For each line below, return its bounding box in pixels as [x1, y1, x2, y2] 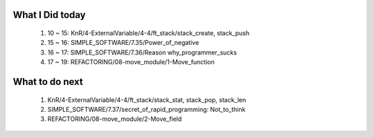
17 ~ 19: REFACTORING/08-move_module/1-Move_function [47, 58, 215, 66]
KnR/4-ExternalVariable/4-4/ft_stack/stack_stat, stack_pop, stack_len [47, 95, 247, 103]
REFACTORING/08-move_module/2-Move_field [47, 115, 182, 124]
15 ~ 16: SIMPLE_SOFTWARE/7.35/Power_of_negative [47, 39, 199, 47]
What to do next [12, 76, 83, 88]
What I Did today [12, 9, 86, 21]
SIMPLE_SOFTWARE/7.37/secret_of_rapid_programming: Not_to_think [47, 105, 246, 113]
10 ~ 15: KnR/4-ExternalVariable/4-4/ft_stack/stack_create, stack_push [47, 29, 249, 37]
